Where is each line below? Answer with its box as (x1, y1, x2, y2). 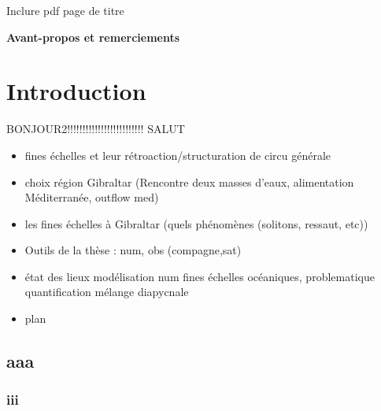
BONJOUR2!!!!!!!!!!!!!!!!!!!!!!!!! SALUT (6, 120, 185, 137)
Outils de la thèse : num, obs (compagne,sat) (24, 242, 242, 258)
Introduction (6, 75, 146, 107)
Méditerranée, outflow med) (24, 189, 159, 205)
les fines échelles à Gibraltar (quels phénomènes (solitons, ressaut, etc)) (24, 215, 368, 231)
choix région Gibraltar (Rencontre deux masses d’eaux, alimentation (24, 173, 354, 190)
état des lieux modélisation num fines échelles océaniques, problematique (24, 268, 375, 284)
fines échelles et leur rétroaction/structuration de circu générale (24, 146, 331, 163)
